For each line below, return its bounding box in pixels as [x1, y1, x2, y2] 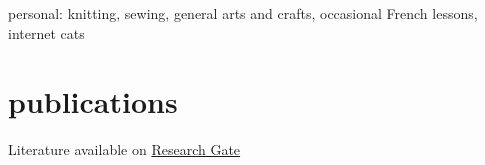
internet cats [8, 22, 85, 43]
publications [8, 81, 178, 122]
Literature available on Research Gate [8, 139, 241, 160]
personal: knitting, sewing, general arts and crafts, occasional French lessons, [8, 3, 478, 23]
